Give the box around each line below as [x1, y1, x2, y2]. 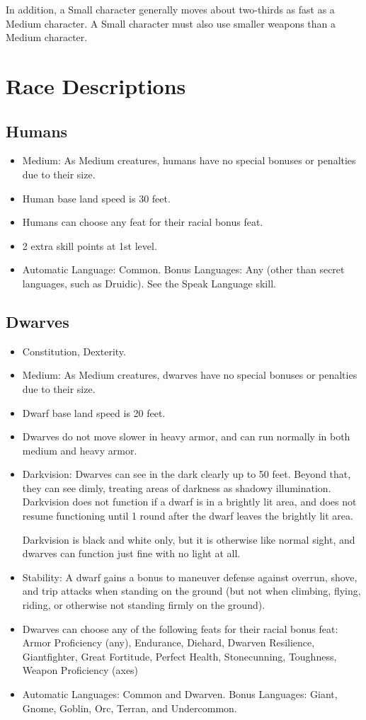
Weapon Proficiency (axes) [22, 663, 139, 678]
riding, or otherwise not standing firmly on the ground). [22, 598, 265, 612]
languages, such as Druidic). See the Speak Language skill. [22, 275, 276, 290]
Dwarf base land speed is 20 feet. [22, 405, 166, 420]
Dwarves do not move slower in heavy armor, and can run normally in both [22, 429, 350, 444]
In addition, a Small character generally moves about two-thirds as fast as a [6, 2, 335, 16]
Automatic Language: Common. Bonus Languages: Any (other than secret [22, 262, 345, 277]
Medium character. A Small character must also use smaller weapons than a [6, 16, 336, 30]
